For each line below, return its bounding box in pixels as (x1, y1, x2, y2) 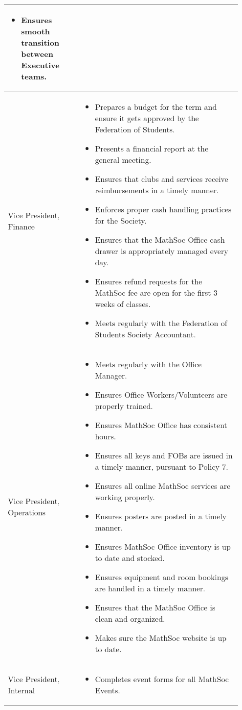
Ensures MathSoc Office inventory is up (95, 541, 231, 552)
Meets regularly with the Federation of (95, 317, 227, 329)
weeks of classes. (95, 298, 151, 309)
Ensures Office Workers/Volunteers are (95, 389, 227, 400)
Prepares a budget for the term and (95, 101, 217, 112)
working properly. (95, 491, 155, 503)
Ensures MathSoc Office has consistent (95, 419, 227, 431)
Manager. (95, 370, 127, 381)
